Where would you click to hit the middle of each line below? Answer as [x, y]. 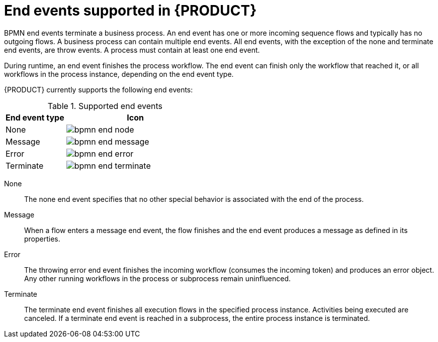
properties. [42, 239]
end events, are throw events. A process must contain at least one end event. [132, 50]
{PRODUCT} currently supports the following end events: [99, 89]
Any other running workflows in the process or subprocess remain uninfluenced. [158, 278]
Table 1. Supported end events [105, 106]
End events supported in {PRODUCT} [130, 11]
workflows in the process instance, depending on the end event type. [119, 74]
